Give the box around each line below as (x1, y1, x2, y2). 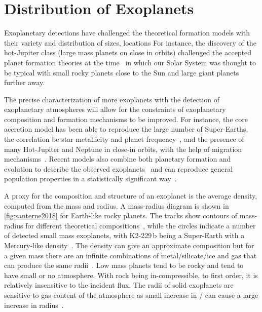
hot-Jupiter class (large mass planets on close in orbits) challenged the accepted (4, 47, 252, 58)
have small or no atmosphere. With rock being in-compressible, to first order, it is (4, 269, 258, 280)
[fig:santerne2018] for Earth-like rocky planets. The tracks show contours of (4, 210, 238, 221)
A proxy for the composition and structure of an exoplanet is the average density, (4, 190, 257, 201)
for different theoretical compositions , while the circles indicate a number (25, 220, 256, 230)
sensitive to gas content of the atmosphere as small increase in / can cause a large (4, 289, 258, 300)
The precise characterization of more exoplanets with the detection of (4, 94, 219, 104)
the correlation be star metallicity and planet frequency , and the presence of (4, 134, 244, 144)
